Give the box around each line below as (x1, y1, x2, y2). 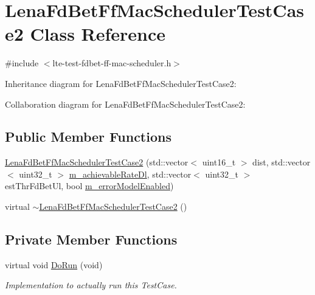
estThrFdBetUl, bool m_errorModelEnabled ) (5, 179, 174, 192)
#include (5, 57, 39, 69)
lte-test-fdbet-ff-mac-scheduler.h (52, 57, 171, 69)
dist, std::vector (252, 156, 311, 168)
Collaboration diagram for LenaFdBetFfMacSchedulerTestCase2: (5, 97, 246, 110)
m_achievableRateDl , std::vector (69, 167, 192, 180)
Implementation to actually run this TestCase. (5, 279, 177, 291)
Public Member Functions (5, 127, 171, 146)
